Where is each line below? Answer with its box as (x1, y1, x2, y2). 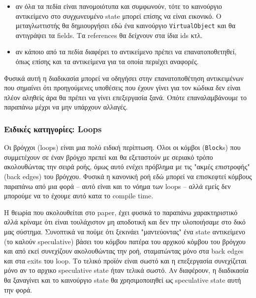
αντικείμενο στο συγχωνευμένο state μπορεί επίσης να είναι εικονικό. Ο (15, 10, 222, 21)
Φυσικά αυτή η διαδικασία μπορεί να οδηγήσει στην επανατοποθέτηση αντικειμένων (4, 73, 244, 83)
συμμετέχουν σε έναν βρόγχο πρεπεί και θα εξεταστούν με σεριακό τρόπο (4, 151, 213, 162)
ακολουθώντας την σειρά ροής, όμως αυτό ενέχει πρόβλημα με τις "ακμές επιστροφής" (4, 161, 250, 172)
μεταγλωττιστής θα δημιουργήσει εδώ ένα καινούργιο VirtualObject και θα (15, 20, 236, 31)
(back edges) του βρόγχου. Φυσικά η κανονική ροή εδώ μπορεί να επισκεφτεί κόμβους (4, 171, 252, 182)
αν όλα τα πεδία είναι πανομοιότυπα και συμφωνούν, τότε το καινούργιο (15, 1, 222, 11)
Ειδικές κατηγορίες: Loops (4, 122, 102, 135)
